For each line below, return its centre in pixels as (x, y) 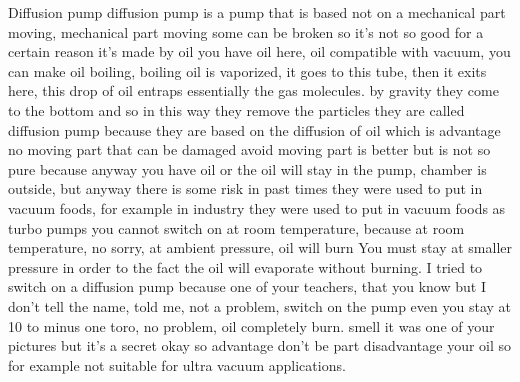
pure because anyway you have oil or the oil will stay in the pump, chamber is (247, 168)
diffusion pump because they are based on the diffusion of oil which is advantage (254, 129)
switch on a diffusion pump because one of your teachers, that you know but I (247, 286)
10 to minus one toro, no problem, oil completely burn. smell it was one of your (251, 325)
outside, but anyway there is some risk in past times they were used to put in (245, 188)
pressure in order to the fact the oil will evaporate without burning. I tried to (245, 266)
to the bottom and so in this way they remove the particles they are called (236, 109)
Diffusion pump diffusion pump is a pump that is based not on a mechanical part (257, 12)
